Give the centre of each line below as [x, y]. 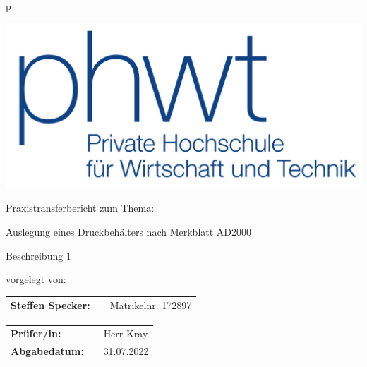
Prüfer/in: [36, 333]
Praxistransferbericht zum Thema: [80, 208]
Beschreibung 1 [38, 255]
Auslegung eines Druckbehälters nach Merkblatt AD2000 [129, 232]
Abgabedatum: [47, 351]
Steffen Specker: [50, 305]
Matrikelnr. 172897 [151, 305]
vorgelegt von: [36, 279]
